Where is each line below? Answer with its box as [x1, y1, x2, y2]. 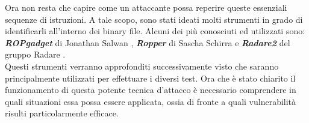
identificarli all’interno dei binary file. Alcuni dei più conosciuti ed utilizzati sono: [5, 25, 305, 37]
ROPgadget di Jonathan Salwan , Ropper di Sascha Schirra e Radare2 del [5, 36, 290, 49]
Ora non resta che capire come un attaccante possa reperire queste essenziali [5, 1, 287, 13]
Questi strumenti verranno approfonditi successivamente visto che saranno [5, 59, 279, 72]
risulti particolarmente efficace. [5, 107, 119, 119]
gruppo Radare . [5, 48, 66, 61]
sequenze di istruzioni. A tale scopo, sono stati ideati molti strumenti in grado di [5, 13, 303, 25]
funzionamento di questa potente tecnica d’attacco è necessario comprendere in [5, 83, 296, 96]
